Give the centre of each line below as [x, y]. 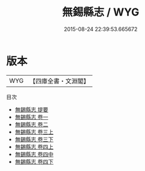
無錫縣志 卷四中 [34, 154]
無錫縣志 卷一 [31, 117]
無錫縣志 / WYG [101, 12]
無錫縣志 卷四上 [34, 147]
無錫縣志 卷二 [31, 124]
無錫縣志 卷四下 [34, 161]
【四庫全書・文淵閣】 [60, 81]
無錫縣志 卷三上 [34, 132]
